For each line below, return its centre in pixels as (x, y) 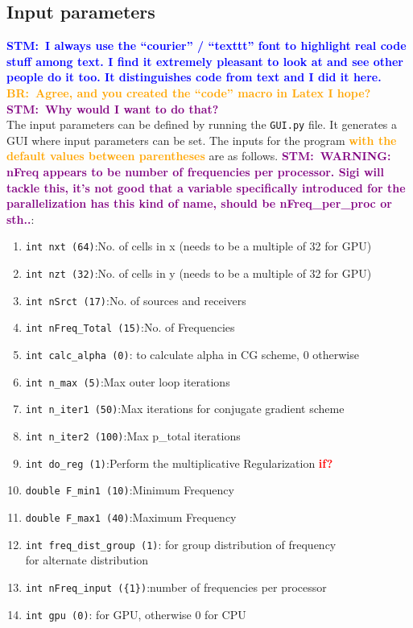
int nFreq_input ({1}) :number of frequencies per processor (176, 587)
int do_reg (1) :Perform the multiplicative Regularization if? (179, 463)
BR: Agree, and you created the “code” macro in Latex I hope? (189, 92)
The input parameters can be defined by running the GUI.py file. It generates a (202, 124)
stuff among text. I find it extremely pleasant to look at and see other (205, 61)
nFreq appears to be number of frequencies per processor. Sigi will (195, 172)
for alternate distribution (87, 560)
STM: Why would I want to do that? (113, 108)
